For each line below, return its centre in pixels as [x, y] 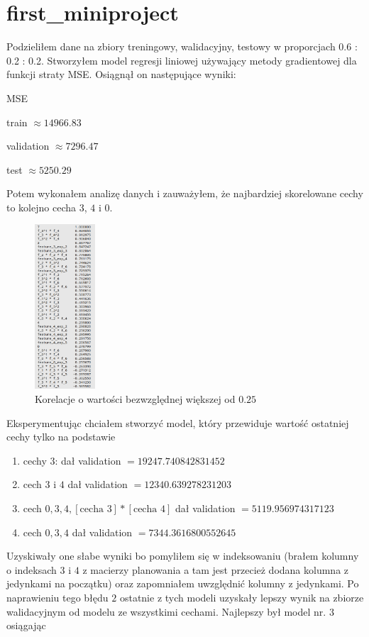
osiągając [26, 625]
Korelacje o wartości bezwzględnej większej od [135, 399]
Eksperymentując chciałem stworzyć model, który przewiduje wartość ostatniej [178, 422]
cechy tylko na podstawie [61, 437]
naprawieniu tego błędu [57, 597]
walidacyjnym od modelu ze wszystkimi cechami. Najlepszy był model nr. [166, 611]
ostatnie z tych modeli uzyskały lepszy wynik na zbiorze [242, 597]
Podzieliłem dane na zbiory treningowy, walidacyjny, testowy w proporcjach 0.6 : [182, 46]
